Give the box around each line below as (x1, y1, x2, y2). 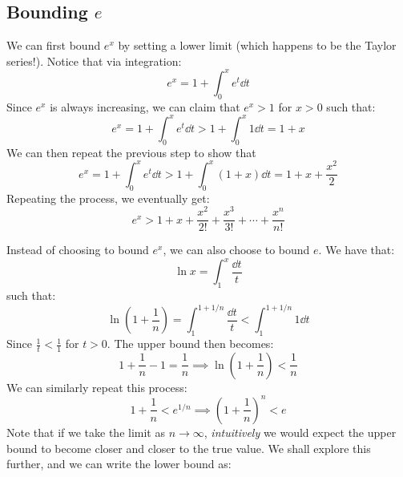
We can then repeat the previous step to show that (6, 144, 256, 160)
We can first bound (6, 37, 101, 54)
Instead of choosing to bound (6, 241, 149, 258)
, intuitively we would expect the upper (204, 423, 397, 440)
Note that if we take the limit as (6, 423, 165, 440)
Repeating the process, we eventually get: (6, 189, 210, 206)
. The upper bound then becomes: (107, 335, 274, 352)
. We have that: (318, 241, 395, 258)
